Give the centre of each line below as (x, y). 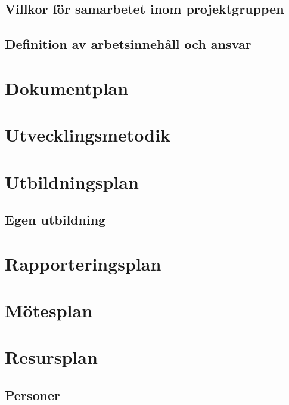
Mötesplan (49, 310)
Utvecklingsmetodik (88, 135)
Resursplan (51, 357)
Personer (32, 395)
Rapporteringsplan (83, 263)
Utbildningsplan (72, 181)
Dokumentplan (67, 88)
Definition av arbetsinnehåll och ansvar (128, 44)
